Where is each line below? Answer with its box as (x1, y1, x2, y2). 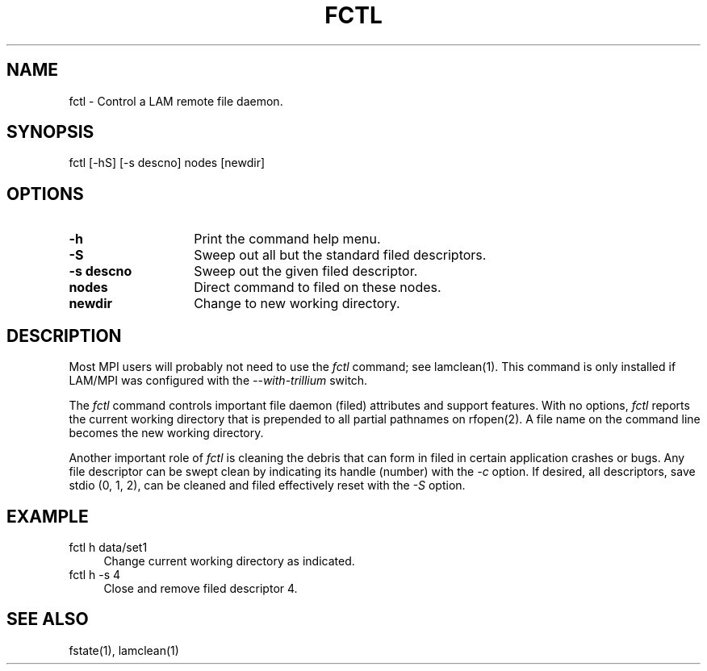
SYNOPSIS (6, 122, 94, 143)
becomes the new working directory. (69, 426, 264, 440)
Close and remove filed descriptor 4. (103, 581, 298, 595)
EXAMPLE (6, 506, 89, 527)
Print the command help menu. (194, 231, 381, 248)
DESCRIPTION (6, 325, 122, 346)
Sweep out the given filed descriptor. (194, 263, 418, 280)
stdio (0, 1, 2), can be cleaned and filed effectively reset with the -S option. (69, 478, 466, 493)
